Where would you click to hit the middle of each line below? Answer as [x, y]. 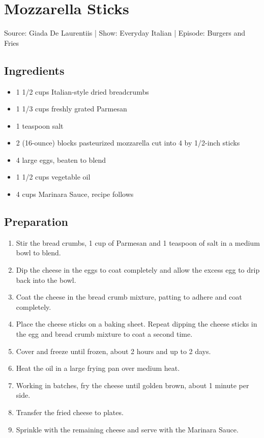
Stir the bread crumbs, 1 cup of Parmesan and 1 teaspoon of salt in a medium [138, 242]
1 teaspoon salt [40, 125]
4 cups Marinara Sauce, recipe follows [75, 194]
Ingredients [34, 70]
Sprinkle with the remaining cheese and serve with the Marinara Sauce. [127, 429]
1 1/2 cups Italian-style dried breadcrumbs [82, 91]
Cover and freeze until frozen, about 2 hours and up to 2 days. [113, 351]
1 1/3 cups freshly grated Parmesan [71, 109]
